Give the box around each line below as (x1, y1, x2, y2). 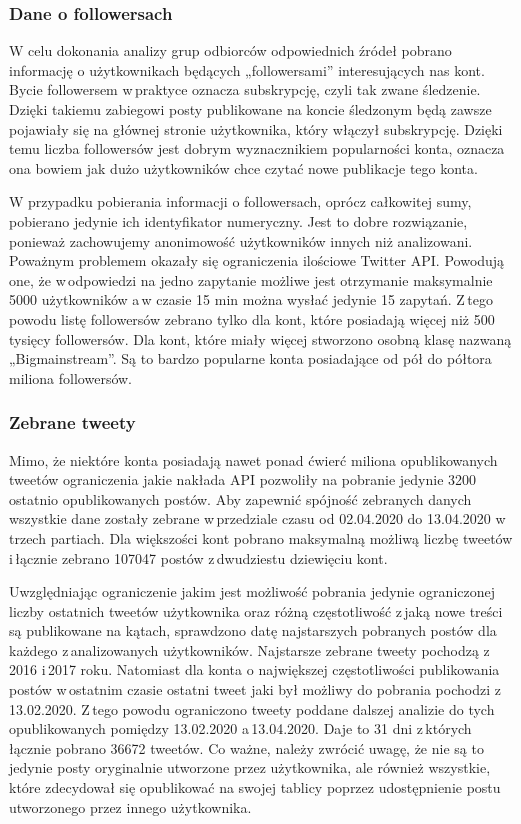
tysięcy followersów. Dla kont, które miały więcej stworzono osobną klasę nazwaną (9, 328, 512, 349)
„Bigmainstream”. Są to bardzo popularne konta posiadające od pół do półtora (9, 348, 492, 369)
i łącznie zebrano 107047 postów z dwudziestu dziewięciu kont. (9, 547, 388, 568)
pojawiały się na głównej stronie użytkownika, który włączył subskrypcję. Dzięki (9, 118, 503, 139)
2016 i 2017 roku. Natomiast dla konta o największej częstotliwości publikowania (9, 659, 500, 680)
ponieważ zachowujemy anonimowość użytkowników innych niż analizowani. (9, 230, 473, 251)
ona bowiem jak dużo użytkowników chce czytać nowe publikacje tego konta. (9, 157, 478, 178)
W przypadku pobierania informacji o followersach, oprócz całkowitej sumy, (9, 191, 472, 212)
